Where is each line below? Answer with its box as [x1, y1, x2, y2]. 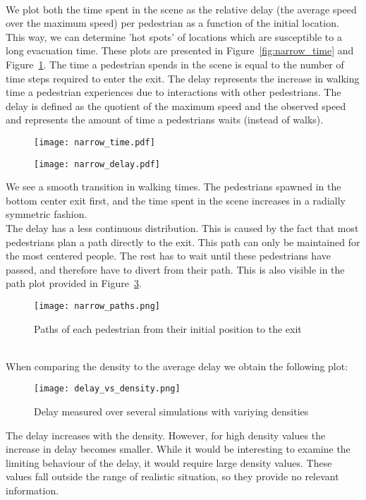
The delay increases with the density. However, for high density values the [6, 427, 326, 442]
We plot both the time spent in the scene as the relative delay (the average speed [6, 1, 357, 16]
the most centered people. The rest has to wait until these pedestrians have [6, 248, 331, 263]
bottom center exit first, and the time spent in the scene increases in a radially [6, 193, 346, 207]
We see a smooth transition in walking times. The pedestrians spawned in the [6, 179, 341, 194]
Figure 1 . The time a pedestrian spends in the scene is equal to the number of [6, 56, 344, 71]
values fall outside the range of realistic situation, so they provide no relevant [6, 469, 339, 484]
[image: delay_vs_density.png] [34, 384, 181, 394]
